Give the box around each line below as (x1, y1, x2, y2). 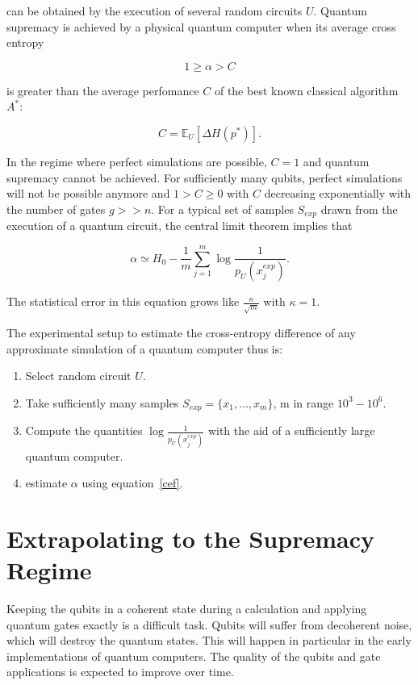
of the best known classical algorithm (214, 81, 399, 98)
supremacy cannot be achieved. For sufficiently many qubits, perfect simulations (6, 169, 403, 186)
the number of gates (6, 200, 106, 217)
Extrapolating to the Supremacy (6, 521, 374, 554)
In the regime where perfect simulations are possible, (6, 152, 267, 169)
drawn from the (320, 200, 398, 217)
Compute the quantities (25, 422, 143, 439)
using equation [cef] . (82, 474, 183, 491)
